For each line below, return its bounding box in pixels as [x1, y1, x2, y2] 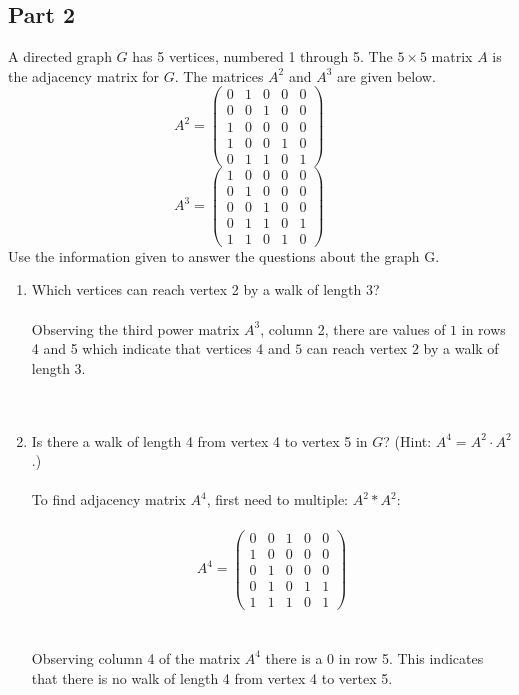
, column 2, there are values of [260, 318, 446, 339]
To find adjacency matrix [31, 489, 186, 510]
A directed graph [8, 46, 112, 67]
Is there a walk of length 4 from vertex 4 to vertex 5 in [31, 430, 368, 451]
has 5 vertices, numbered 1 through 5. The [132, 46, 393, 67]
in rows [461, 318, 506, 339]
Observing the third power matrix [31, 318, 240, 339]
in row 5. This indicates [338, 647, 484, 668]
